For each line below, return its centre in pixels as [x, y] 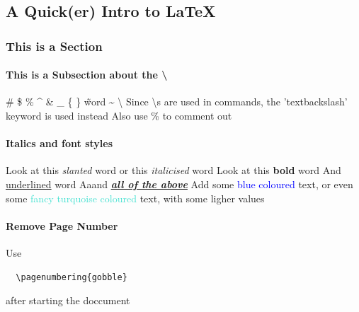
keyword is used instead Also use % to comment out [119, 116]
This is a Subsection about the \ [87, 75]
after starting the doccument [68, 300]
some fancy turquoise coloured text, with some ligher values [135, 198]
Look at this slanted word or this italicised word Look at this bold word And [173, 170]
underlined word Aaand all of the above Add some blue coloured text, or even [179, 184]
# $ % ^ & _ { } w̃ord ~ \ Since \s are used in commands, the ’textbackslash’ [177, 102]
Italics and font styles [59, 143]
